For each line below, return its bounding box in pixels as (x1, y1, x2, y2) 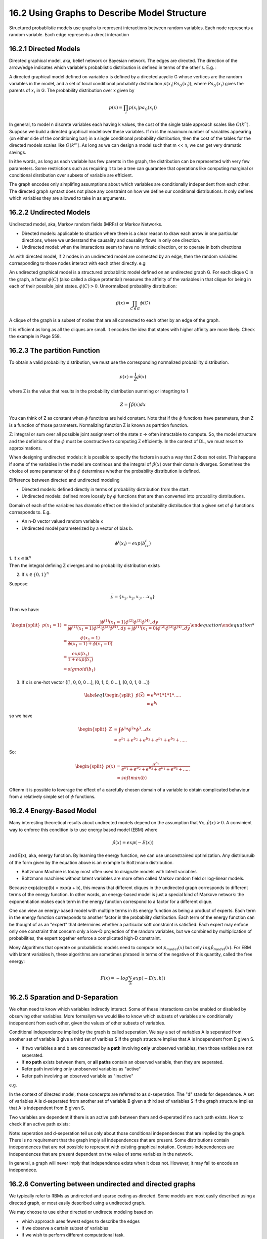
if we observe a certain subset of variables (21, 1225, 109, 1231)
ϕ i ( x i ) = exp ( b (114, 540, 146, 547)
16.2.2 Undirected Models (9, 208, 90, 217)
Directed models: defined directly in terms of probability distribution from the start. (21, 486, 190, 492)
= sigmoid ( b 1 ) (63, 667, 96, 674)
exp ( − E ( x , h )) (133, 975, 166, 981)
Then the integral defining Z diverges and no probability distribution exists (9, 563, 160, 568)
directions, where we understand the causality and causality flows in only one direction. (21, 237, 200, 243)
